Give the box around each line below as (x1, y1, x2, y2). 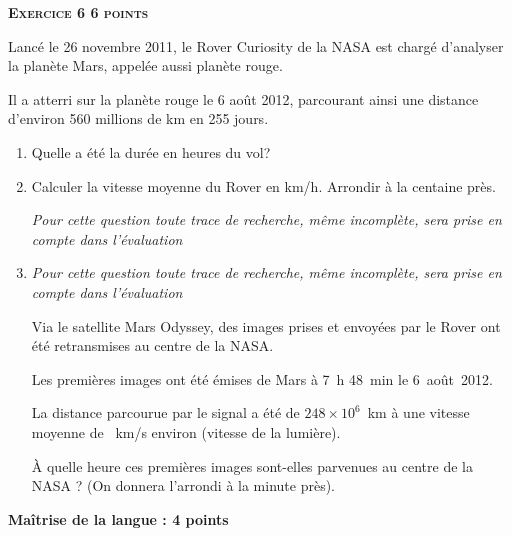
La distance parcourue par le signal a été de (31, 402, 300, 423)
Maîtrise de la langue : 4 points (8, 508, 229, 529)
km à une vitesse (367, 402, 470, 423)
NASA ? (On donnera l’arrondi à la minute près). (31, 475, 336, 496)
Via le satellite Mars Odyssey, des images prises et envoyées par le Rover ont (31, 315, 501, 336)
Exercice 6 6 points (8, 2, 149, 22)
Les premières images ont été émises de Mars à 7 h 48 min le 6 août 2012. (31, 368, 493, 389)
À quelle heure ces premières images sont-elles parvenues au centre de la (31, 455, 473, 476)
